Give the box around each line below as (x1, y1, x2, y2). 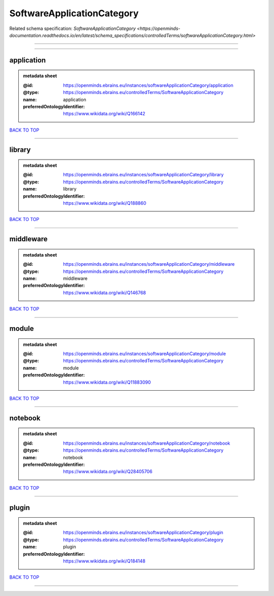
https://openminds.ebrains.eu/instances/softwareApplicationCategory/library (63, 172, 224, 178)
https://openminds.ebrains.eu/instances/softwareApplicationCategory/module (63, 351, 226, 357)
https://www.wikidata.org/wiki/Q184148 (63, 558, 146, 564)
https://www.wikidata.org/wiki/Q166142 (63, 111, 146, 117)
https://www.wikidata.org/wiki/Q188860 (63, 200, 147, 206)
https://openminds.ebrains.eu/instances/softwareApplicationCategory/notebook (63, 440, 230, 446)
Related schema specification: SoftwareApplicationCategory (9, 25, 136, 32)
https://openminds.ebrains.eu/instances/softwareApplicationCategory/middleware (63, 261, 235, 267)
